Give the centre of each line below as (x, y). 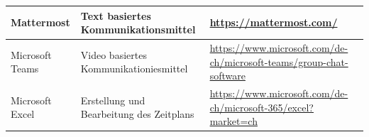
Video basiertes (114, 54)
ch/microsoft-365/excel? (261, 107)
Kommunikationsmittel (138, 29)
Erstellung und (113, 100)
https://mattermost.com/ (274, 22)
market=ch (233, 121)
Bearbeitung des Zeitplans (137, 114)
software (227, 76)
